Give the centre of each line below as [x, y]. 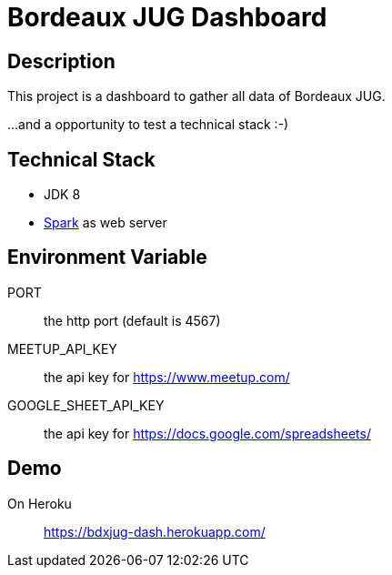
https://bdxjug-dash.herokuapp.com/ [155, 531]
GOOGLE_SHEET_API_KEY [86, 405]
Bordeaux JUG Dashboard [167, 17]
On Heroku [40, 503]
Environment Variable [107, 257]
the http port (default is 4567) [132, 320]
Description [61, 61]
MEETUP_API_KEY [62, 348]
